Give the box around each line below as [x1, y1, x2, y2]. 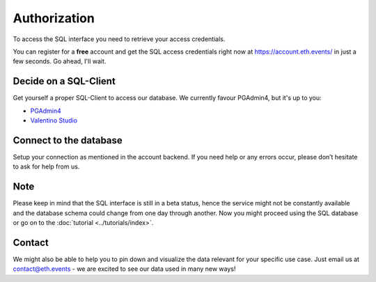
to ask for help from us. [13, 162, 80, 171]
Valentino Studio [30, 116, 78, 125]
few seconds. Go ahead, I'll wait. [13, 57, 107, 65]
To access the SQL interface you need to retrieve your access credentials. [13, 35, 226, 43]
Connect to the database [13, 134, 123, 146]
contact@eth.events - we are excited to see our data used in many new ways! [13, 265, 236, 273]
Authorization [13, 10, 95, 26]
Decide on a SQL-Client [13, 75, 116, 87]
